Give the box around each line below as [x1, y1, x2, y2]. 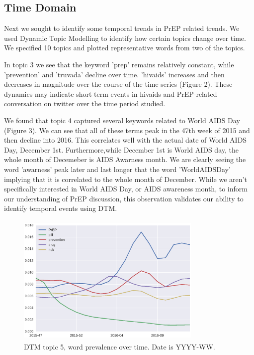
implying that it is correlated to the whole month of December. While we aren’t [4, 174, 247, 184]
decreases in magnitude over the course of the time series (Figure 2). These [4, 79, 233, 89]
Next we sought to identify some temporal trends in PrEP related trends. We [4, 23, 240, 33]
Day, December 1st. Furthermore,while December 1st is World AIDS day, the [4, 144, 239, 155]
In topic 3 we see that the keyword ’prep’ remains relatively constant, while [4, 59, 234, 69]
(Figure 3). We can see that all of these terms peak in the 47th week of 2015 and [4, 125, 250, 135]
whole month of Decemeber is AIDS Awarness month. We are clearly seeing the [4, 154, 246, 165]
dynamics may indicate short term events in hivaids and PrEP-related [4, 88, 217, 99]
